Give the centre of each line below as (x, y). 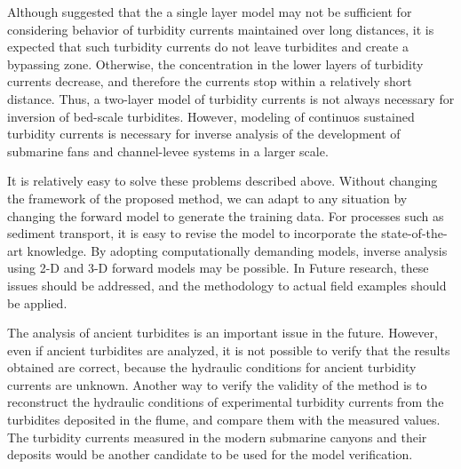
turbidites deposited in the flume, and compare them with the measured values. (224, 420)
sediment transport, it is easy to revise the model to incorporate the (192, 233)
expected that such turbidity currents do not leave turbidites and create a (208, 47)
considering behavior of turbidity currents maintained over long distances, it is (221, 29)
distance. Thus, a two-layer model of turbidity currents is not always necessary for (231, 98)
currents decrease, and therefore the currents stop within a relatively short (210, 81)
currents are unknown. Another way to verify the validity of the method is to (217, 384)
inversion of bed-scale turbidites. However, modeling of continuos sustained (211, 116)
